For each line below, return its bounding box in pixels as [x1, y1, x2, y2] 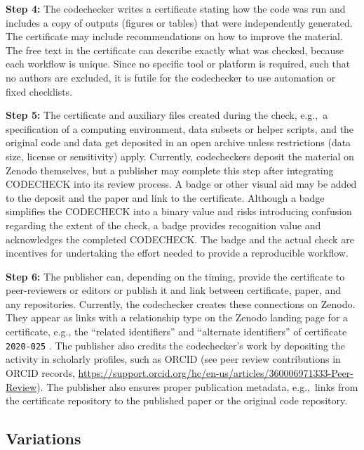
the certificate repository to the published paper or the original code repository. [6, 393, 348, 408]
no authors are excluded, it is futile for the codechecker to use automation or [6, 70, 336, 84]
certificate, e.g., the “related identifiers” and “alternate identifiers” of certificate [6, 324, 347, 339]
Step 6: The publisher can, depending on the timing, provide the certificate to [6, 269, 345, 283]
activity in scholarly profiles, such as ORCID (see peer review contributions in [6, 352, 341, 366]
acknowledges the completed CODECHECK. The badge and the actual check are [6, 231, 354, 246]
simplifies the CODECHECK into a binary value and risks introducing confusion [6, 204, 352, 219]
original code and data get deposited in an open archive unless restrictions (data [6, 135, 351, 150]
